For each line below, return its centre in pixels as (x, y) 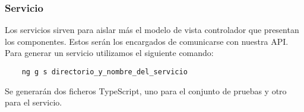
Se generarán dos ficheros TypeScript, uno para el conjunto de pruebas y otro (146, 90)
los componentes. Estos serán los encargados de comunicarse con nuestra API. (147, 41)
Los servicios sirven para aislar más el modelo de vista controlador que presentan (152, 30)
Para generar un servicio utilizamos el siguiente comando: (109, 53)
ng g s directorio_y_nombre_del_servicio (104, 72)
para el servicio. (34, 102)
